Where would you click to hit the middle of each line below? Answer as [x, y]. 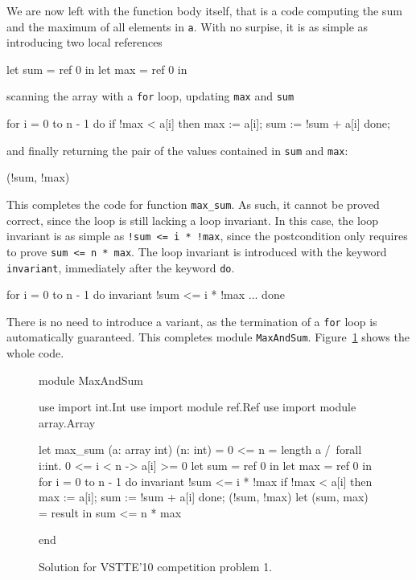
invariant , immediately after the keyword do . [121, 267]
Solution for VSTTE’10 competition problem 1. [156, 566]
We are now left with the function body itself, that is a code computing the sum [204, 10]
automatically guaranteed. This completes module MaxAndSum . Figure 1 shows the [208, 337]
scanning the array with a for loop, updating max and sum [150, 96]
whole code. [35, 353]
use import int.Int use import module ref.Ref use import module [198, 407]
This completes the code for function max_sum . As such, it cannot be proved [193, 204]
